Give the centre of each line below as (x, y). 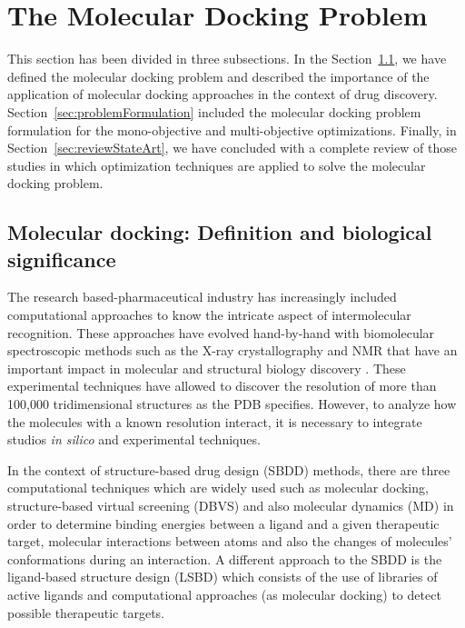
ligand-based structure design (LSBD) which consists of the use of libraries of (223, 577)
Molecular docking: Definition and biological (220, 232)
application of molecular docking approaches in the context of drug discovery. (223, 94)
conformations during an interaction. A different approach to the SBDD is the (225, 558)
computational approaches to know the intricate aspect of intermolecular (209, 315)
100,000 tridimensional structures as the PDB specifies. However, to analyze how (232, 404)
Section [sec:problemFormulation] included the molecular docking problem (214, 111)
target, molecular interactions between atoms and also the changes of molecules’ (230, 541)
